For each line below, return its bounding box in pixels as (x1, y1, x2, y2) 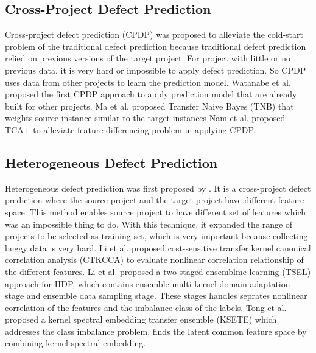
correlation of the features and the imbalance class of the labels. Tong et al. (5, 301, 287, 313)
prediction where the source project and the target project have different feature (5, 194, 304, 206)
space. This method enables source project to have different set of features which (5, 205, 306, 218)
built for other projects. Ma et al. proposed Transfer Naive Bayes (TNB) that (5, 99, 294, 112)
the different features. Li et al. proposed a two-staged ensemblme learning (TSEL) (5, 265, 311, 278)
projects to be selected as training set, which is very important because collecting (5, 229, 308, 242)
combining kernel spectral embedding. (5, 337, 146, 349)
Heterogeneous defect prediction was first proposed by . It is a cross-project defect (5, 181, 311, 194)
